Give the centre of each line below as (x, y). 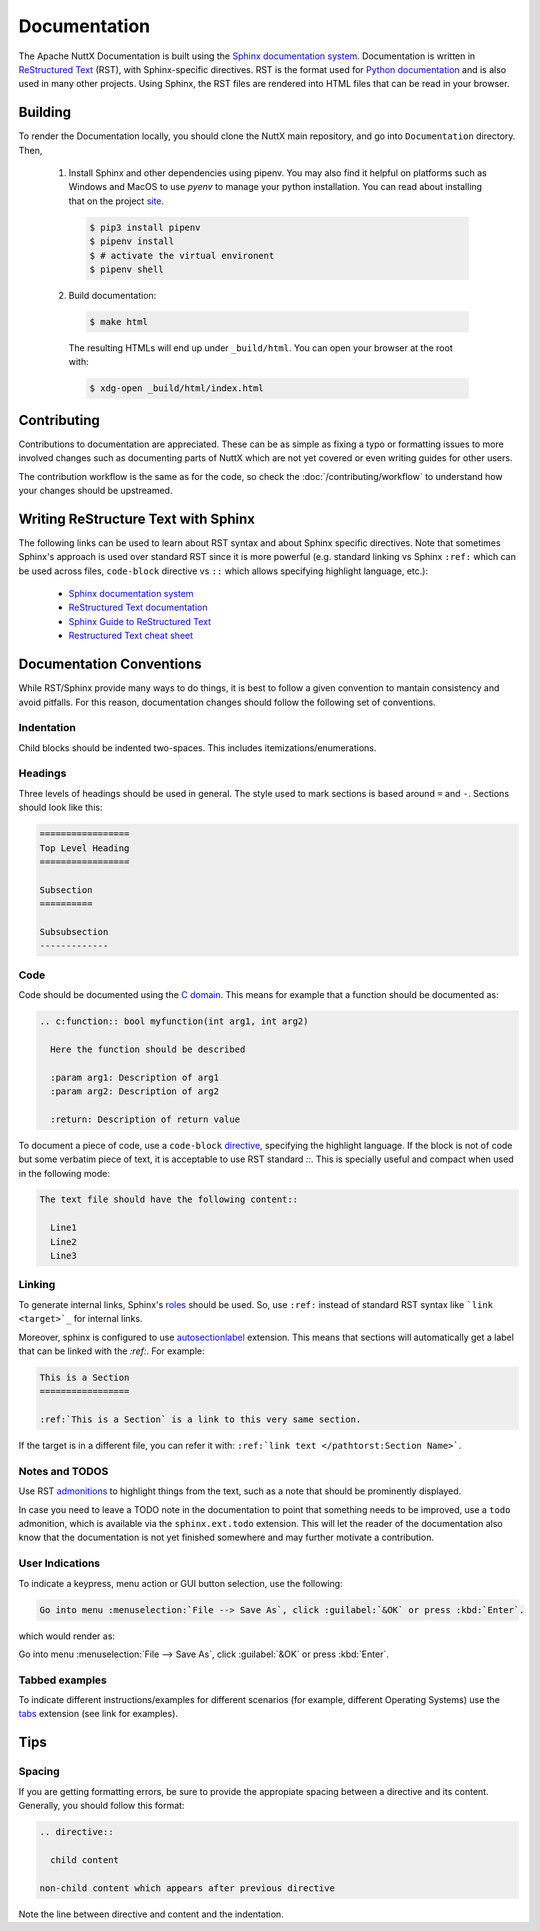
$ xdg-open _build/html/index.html (176, 388)
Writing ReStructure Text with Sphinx (136, 518)
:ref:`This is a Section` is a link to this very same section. (200, 1419)
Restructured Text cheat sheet (131, 636)
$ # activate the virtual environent (182, 255)
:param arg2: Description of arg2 (135, 1091)
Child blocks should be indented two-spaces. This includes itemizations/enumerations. (197, 747)
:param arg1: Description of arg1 (135, 1077)
